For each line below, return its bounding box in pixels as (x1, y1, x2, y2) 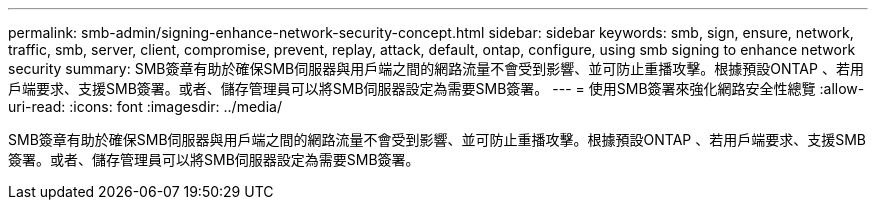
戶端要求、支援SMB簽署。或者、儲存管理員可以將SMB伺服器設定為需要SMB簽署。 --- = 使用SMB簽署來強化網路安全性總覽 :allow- (8, 80, 865, 97)
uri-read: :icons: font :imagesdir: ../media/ (8, 98, 282, 115)
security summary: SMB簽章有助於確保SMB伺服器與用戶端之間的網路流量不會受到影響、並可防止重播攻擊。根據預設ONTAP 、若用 (8, 60, 864, 77)
